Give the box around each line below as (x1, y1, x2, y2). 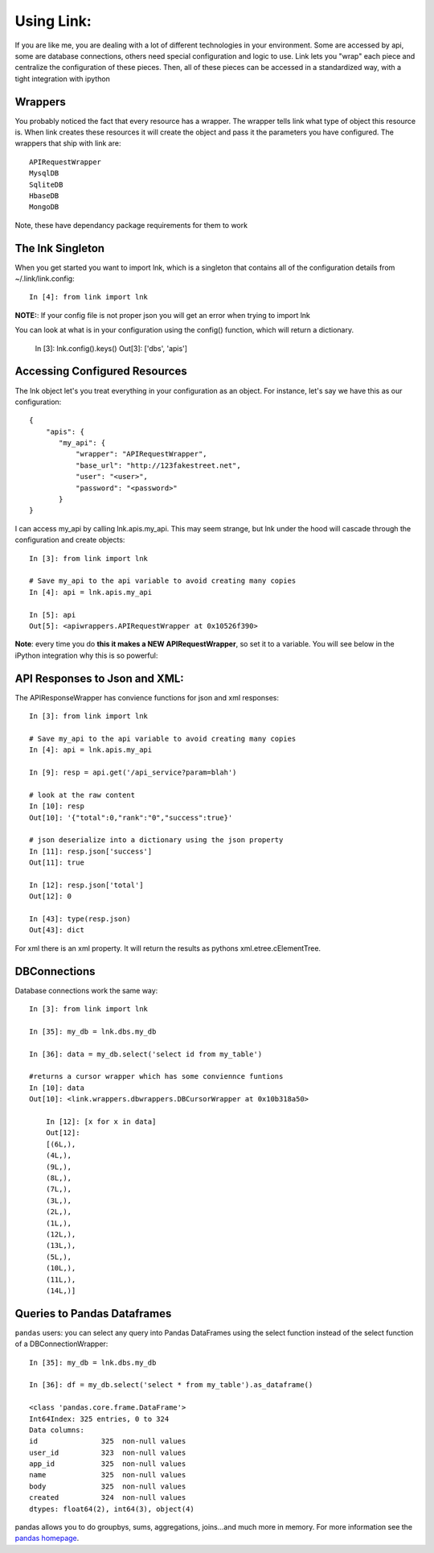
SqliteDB (29, 180, 63, 189)
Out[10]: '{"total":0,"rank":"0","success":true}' (29, 813, 233, 822)
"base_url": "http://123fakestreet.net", (75, 461, 241, 470)
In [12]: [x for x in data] (45, 1117, 157, 1126)
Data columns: (29, 1425, 84, 1435)
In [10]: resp (29, 802, 84, 811)
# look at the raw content (29, 790, 136, 799)
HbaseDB (29, 191, 59, 200)
